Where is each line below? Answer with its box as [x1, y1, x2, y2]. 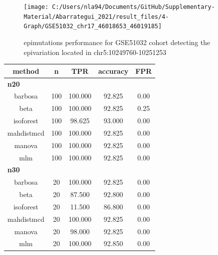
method [12, 65, 40, 76]
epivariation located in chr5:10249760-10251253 [24, 47, 167, 57]
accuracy [98, 65, 129, 76]
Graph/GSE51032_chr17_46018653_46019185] [24, 23, 162, 30]
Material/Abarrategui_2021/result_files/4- [24, 13, 169, 20]
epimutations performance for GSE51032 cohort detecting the [24, 37, 210, 47]
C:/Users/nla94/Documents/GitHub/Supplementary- [52, 3, 215, 10]
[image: [24, 3, 49, 10]
